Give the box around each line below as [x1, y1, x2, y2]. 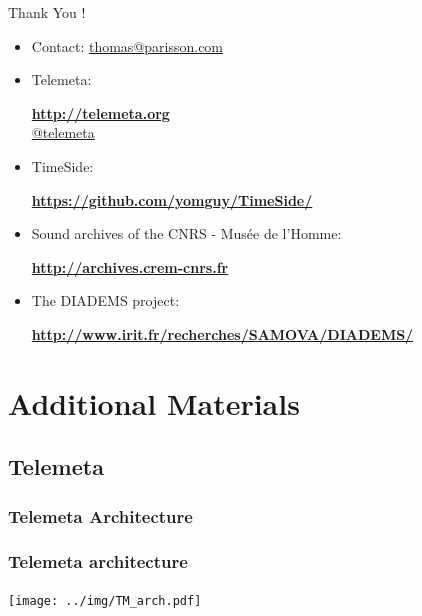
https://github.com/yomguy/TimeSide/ [31, 189, 313, 210]
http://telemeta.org [31, 102, 170, 123]
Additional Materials [8, 382, 300, 423]
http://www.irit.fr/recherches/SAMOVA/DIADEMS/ [31, 323, 414, 344]
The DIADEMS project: [31, 290, 180, 311]
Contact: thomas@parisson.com [31, 35, 224, 56]
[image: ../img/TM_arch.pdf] [8, 593, 202, 608]
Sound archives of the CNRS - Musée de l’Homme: [31, 223, 342, 244]
